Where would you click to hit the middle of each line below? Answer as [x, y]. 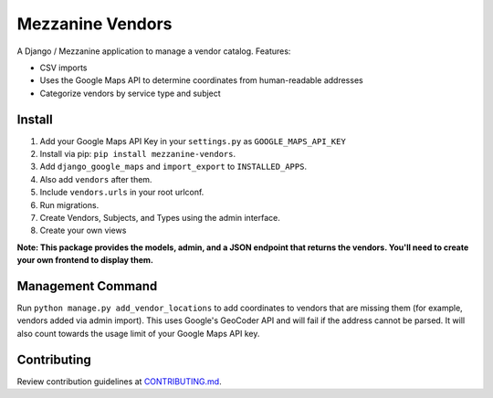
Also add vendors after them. [96, 179]
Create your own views [83, 230]
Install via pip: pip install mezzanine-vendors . [138, 154]
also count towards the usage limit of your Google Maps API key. [138, 333]
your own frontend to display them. [85, 260]
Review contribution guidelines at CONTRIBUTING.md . [120, 381]
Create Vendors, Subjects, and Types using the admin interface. [160, 217]
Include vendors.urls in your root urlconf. [122, 193]
